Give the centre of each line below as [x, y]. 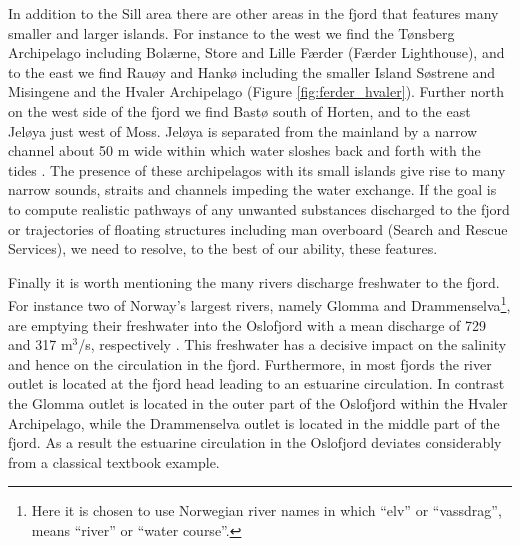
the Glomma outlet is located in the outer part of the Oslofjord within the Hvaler [258, 402]
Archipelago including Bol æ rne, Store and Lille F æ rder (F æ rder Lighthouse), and [256, 52]
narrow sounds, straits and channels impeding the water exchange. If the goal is [252, 189]
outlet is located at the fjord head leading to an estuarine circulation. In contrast [256, 383]
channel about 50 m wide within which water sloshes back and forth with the [244, 150]
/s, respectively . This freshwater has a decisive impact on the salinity [292, 344]
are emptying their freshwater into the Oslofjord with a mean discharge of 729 [247, 324]
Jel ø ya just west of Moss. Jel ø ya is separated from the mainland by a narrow [243, 130]
